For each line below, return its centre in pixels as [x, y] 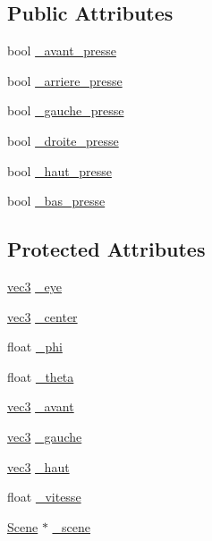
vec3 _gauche [45, 436]
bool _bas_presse [56, 201]
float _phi [35, 347]
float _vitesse [44, 497]
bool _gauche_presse [66, 110]
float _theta [41, 376]
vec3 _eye [35, 286]
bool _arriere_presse [65, 80]
